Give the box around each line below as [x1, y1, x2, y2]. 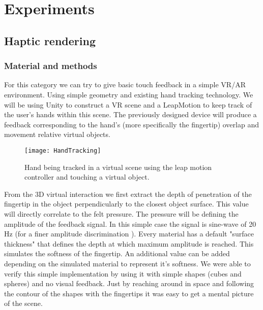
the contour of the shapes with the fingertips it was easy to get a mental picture [4, 288, 254, 298]
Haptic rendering [4, 32, 96, 48]
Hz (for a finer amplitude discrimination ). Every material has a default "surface [4, 228, 254, 239]
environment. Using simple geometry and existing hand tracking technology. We [4, 89, 253, 99]
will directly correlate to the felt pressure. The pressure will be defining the [4, 208, 239, 219]
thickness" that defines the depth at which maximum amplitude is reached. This [4, 238, 254, 249]
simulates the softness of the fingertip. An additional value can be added [4, 248, 230, 259]
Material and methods [4, 59, 97, 72]
